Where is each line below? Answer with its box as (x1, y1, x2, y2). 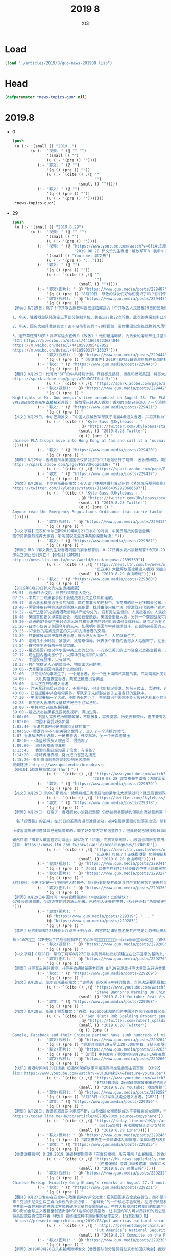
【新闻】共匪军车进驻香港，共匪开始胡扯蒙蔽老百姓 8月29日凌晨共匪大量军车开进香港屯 (12, 965, 170, 971)
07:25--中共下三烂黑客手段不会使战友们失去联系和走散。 (12, 595, 116, 601)
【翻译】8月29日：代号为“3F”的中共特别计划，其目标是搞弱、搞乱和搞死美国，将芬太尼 (12, 371, 169, 377)
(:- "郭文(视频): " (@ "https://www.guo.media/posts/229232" (37, 1170, 167, 1176)
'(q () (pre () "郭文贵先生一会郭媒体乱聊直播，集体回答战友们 (46, 1137, 167, 1143)
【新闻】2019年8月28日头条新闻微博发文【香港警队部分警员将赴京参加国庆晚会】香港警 (12, 1247, 169, 1252)
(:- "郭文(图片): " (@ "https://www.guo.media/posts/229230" (37, 1237, 167, 1243)
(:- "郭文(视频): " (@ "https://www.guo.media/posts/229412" (37, 519, 167, 524)
